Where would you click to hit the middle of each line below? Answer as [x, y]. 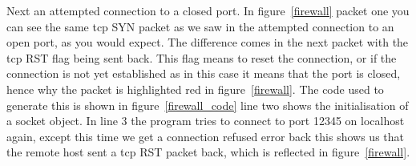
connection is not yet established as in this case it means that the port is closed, [204, 73]
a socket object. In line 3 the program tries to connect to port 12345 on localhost [206, 121]
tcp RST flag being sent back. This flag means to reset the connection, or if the [202, 57]
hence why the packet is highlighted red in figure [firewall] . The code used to [195, 89]
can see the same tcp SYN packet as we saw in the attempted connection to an [200, 26]
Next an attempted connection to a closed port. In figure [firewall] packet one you [208, 10]
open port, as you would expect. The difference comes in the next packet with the [208, 42]
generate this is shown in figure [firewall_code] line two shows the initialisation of [208, 105]
